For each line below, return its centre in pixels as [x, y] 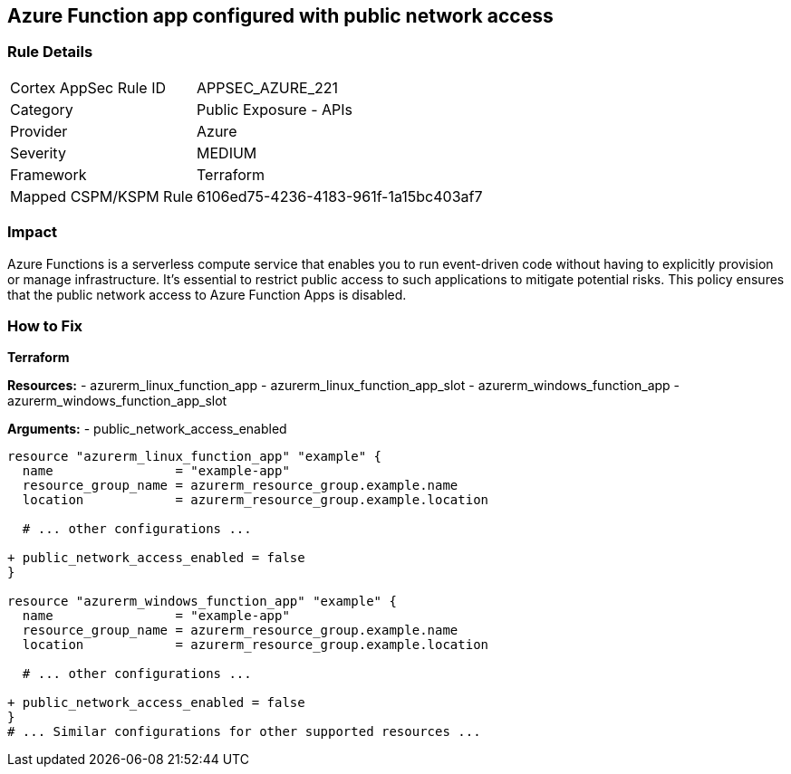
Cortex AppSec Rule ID [88, 87]
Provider [39, 131]
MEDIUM [227, 153]
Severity [38, 153]
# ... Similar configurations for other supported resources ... [244, 732]
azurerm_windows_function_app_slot [117, 401]
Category [42, 109]
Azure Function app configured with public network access [280, 16]
